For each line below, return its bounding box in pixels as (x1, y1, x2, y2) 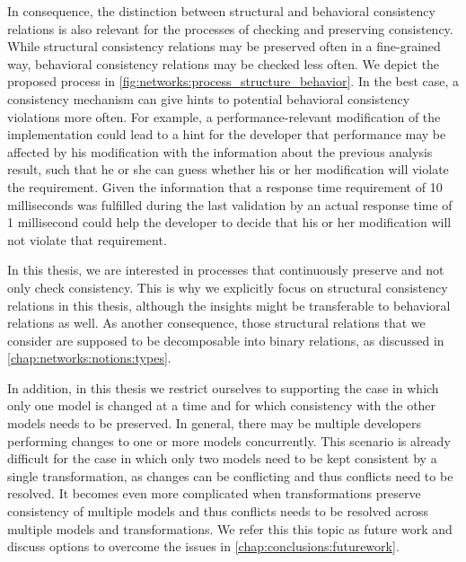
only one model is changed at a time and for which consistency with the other (7, 396, 436, 415)
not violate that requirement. (7, 230, 167, 249)
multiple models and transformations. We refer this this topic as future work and (7, 519, 453, 538)
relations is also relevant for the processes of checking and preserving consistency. (7, 19, 453, 38)
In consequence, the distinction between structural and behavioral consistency (7, 2, 435, 20)
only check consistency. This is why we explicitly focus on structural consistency (7, 277, 448, 296)
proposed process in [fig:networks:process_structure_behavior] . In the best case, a (7, 72, 460, 91)
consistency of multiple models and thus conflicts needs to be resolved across (7, 502, 428, 521)
